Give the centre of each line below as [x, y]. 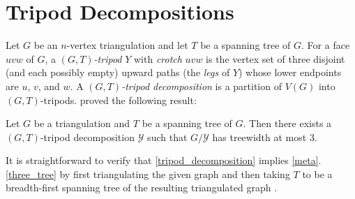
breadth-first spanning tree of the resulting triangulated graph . [142, 187]
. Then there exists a [287, 123]
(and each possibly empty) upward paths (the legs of [118, 72]
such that [167, 137]
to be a [317, 174]
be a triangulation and [82, 123]
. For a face [326, 45]
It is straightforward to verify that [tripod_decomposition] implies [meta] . [164, 160]
